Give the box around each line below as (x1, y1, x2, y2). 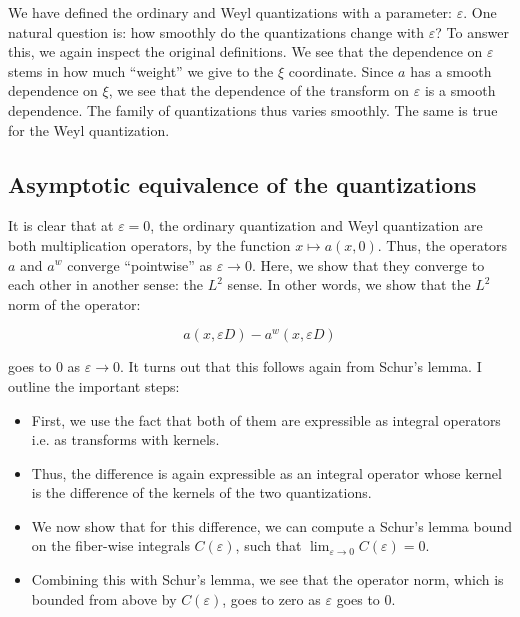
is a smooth (424, 80, 496, 101)
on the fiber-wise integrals (31, 535, 190, 556)
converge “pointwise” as (67, 254, 213, 275)
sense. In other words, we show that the (227, 274, 471, 295)
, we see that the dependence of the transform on (108, 80, 410, 101)
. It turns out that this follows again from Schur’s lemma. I (120, 356, 482, 377)
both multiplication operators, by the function (8, 234, 291, 255)
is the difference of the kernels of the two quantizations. (31, 482, 372, 503)
